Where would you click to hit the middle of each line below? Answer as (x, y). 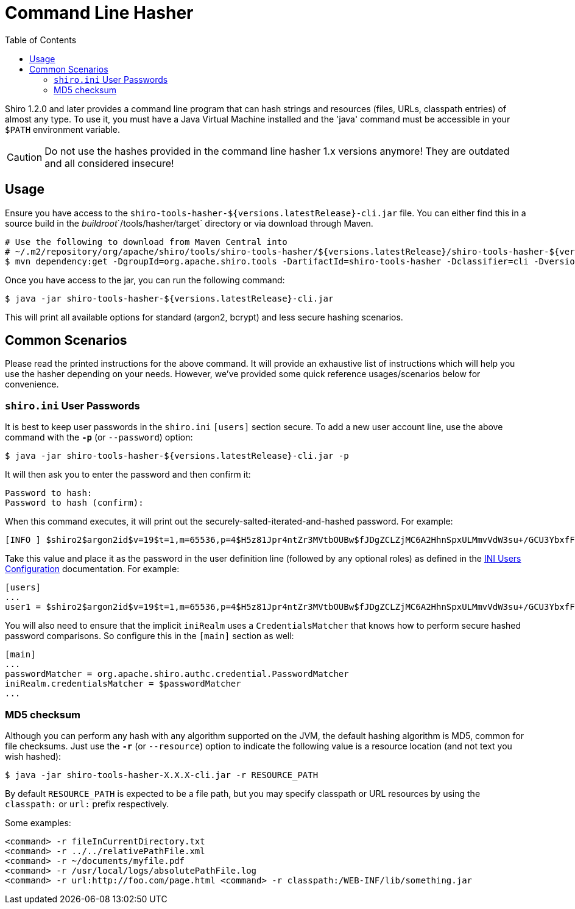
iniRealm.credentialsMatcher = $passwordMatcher (123, 684)
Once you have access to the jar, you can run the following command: (145, 280)
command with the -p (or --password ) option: (99, 437)
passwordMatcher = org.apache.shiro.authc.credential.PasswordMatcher (177, 674)
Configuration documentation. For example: (92, 569)
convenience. (32, 384)
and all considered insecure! (109, 163)
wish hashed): (33, 756)
